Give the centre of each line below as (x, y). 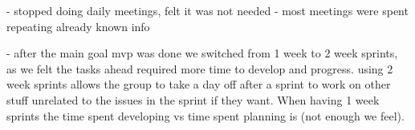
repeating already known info (78, 26)
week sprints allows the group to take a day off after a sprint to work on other (199, 84)
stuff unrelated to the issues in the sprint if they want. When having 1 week (193, 99)
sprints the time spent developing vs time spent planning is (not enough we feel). (205, 115)
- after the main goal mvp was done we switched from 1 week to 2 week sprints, (202, 53)
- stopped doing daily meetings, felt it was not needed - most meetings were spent (207, 10)
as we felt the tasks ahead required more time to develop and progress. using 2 (200, 68)
